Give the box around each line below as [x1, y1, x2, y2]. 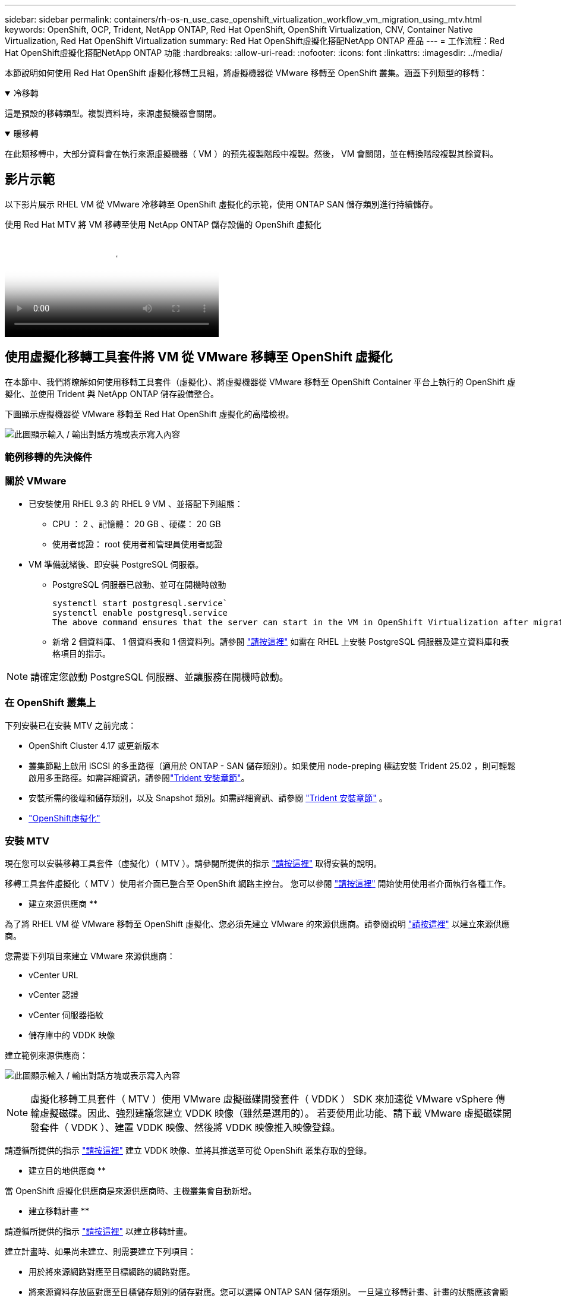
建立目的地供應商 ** [29, 1165, 106, 1176]
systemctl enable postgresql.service [52, 607, 228, 618]
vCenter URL [29, 970, 78, 981]
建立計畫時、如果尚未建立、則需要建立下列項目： [5, 1246, 196, 1257]
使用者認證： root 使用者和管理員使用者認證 [52, 538, 223, 549]
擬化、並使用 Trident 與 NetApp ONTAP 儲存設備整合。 [5, 388, 219, 399]
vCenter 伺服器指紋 [29, 1010, 104, 1020]
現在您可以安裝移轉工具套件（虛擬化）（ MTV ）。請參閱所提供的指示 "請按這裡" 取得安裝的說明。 [5, 858, 382, 869]
